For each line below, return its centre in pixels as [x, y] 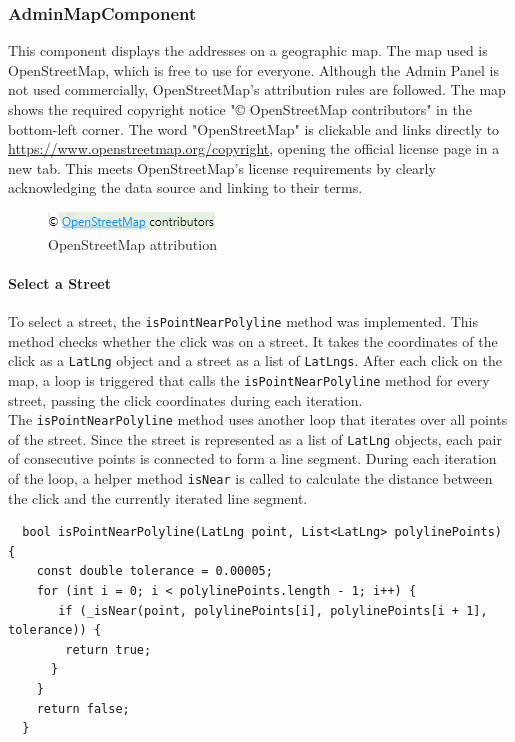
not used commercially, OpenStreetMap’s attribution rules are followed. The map [257, 89]
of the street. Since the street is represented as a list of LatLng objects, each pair [255, 438]
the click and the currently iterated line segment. [158, 497]
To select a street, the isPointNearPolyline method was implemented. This [243, 320]
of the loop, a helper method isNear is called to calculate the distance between [250, 478]
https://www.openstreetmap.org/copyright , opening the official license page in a [254, 148]
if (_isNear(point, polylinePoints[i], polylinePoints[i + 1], [273, 610]
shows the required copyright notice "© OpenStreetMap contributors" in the [240, 109]
